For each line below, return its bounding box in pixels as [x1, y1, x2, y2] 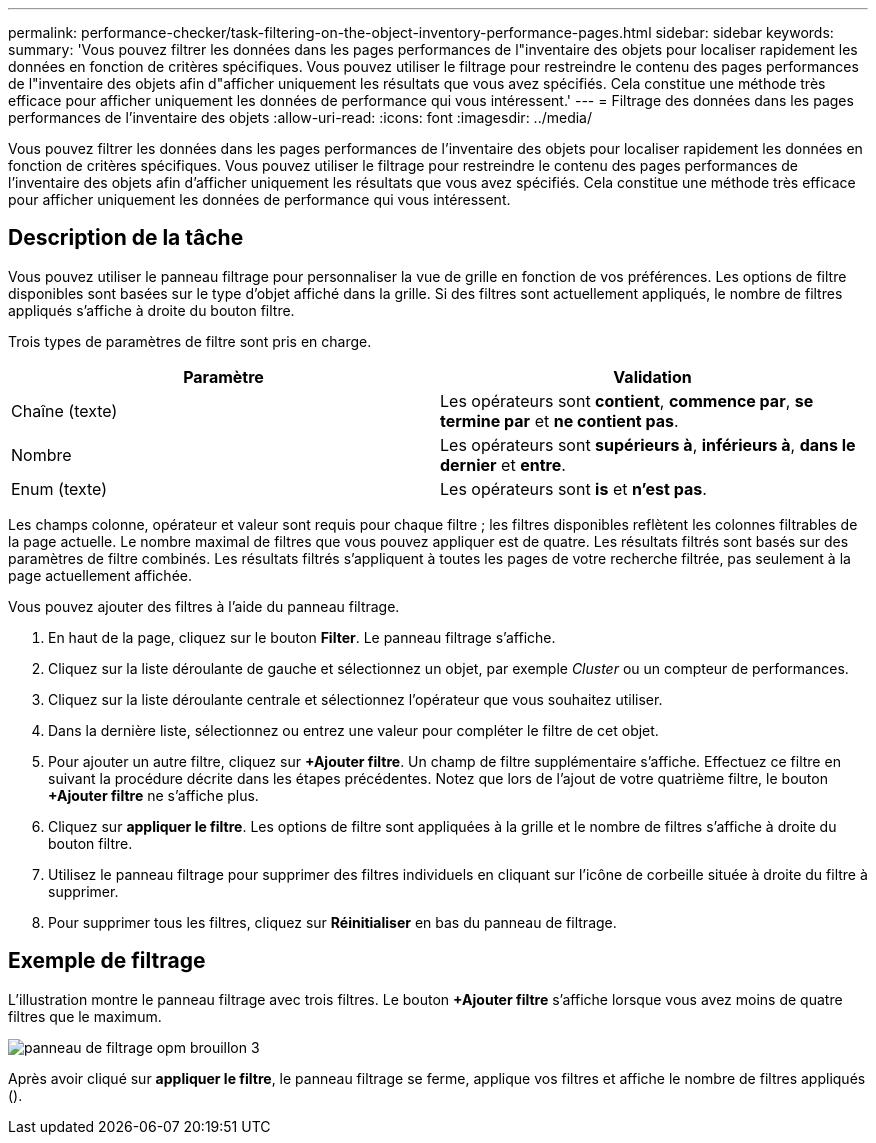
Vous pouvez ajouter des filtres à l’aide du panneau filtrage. [8, 597, 400, 615]
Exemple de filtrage [8, 948, 206, 974]
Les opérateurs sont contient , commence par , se [440, 390, 814, 411]
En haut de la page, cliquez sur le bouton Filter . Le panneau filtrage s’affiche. [48, 628, 556, 646]
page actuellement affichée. [8, 566, 192, 584]
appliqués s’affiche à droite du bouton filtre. [8, 301, 295, 319]
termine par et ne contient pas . [440, 410, 679, 431]
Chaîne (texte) [11, 400, 118, 421]
